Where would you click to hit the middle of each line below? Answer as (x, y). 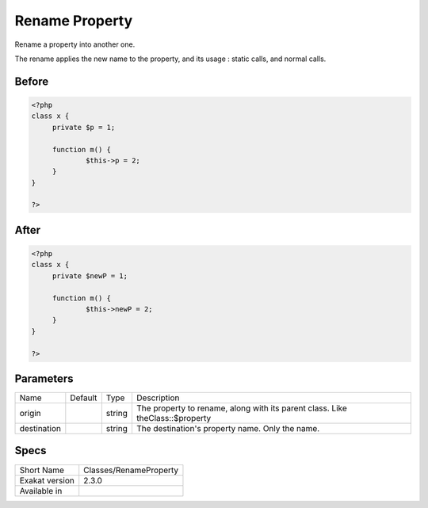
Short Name (42, 470)
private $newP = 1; (90, 276)
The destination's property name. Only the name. (228, 429)
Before (32, 81)
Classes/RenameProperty (131, 470)
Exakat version (47, 480)
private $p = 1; (84, 127)
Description (158, 398)
